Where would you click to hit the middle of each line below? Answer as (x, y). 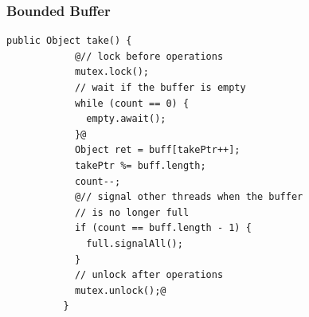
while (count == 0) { (132, 103)
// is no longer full (132, 212)
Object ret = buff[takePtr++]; (157, 150)
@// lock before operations (149, 56)
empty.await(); (126, 119)
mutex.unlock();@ (120, 290)
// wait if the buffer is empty (160, 88)
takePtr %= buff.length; (140, 165)
